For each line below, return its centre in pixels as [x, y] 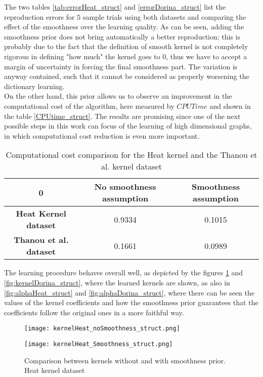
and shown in [230, 106]
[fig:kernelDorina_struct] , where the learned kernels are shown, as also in [117, 282]
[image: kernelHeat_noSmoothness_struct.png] [102, 329]
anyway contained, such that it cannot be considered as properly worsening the [127, 76]
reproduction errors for [39, 16]
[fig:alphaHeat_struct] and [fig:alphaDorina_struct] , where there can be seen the [129, 292]
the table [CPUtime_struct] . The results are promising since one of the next [122, 116]
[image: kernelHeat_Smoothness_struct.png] [99, 344]
